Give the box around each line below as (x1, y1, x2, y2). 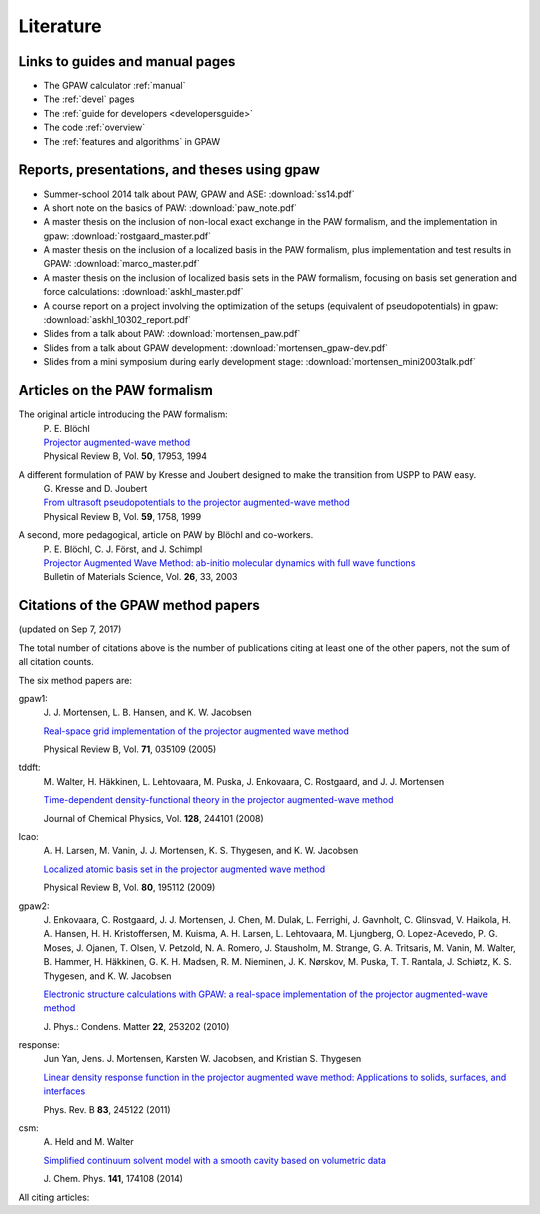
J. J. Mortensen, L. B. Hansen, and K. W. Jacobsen (43, 706, 252, 719)
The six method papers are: (18, 674, 132, 686)
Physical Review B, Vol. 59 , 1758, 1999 (43, 510, 202, 522)
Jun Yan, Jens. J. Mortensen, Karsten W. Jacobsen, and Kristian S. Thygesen (43, 1053, 362, 1065)
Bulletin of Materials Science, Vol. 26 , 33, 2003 (43, 571, 238, 583)
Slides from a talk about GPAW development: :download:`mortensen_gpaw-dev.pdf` (43, 341, 389, 354)
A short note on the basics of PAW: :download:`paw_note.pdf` (43, 201, 297, 214)
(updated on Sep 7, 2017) (18, 623, 122, 635)
